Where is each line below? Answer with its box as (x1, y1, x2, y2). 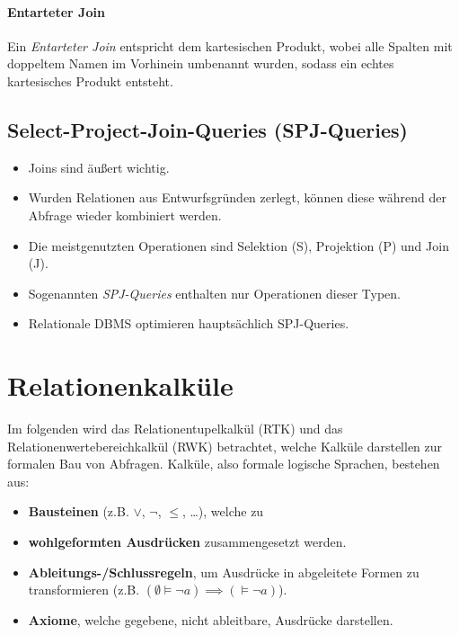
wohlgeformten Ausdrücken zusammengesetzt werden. (28, 532, 347, 551)
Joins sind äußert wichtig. (28, 157, 170, 176)
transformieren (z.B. (28, 580, 140, 599)
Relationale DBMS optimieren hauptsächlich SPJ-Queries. (28, 314, 349, 333)
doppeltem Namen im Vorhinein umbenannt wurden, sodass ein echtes (7, 54, 394, 73)
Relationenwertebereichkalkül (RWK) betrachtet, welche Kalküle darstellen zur (7, 436, 443, 455)
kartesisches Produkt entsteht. (7, 71, 173, 90)
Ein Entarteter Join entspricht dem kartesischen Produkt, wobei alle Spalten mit (7, 36, 453, 55)
